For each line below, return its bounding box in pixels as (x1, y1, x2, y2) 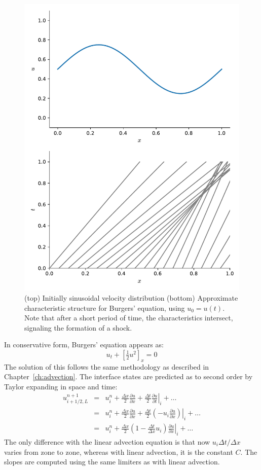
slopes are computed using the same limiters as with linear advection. (4, 456, 220, 467)
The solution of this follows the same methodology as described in (4, 361, 209, 372)
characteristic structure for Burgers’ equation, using (24, 302, 185, 313)
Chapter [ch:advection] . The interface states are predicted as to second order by (4, 371, 253, 382)
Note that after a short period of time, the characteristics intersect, (24, 312, 233, 323)
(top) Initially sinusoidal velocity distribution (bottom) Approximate (24, 292, 238, 303)
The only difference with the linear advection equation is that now (4, 436, 210, 447)
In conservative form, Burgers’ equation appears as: (4, 339, 164, 350)
